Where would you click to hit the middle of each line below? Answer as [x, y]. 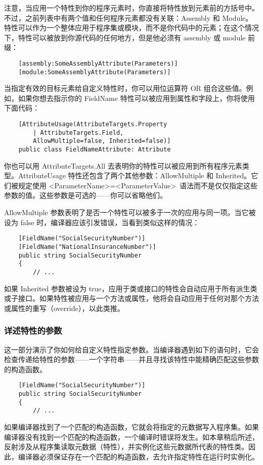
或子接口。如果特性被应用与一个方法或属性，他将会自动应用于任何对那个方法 [131, 298]
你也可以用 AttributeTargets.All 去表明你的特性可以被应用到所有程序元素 [123, 165]
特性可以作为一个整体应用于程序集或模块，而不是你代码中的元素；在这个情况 [131, 28]
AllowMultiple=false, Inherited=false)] [102, 141]
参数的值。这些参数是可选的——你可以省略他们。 [85, 195]
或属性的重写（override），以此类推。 [64, 308]
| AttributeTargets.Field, [78, 133]
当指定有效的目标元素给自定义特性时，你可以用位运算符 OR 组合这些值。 [125, 88]
